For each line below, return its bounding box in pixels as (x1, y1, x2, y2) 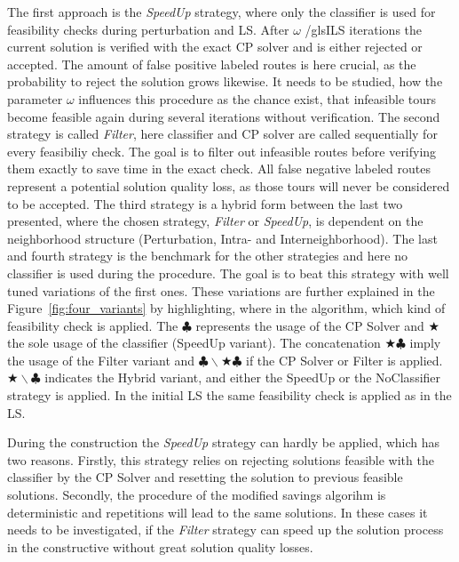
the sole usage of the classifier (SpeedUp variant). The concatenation (7, 333, 381, 352)
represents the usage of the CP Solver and (195, 316, 424, 334)
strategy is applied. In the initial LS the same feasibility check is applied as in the (7, 386, 452, 405)
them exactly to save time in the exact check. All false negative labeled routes (7, 159, 431, 178)
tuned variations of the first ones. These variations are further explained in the (7, 281, 435, 300)
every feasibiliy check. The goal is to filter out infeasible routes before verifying (7, 141, 437, 160)
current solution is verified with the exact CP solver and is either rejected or (7, 37, 423, 56)
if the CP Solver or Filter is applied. (246, 350, 443, 369)
